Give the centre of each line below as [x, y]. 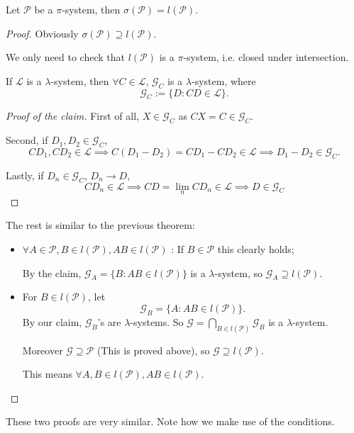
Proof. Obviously [42, 33]
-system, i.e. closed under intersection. [266, 57]
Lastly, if [25, 175]
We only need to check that [65, 57]
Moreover [43, 350]
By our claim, [52, 321]
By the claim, [52, 272]
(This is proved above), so [153, 350]
